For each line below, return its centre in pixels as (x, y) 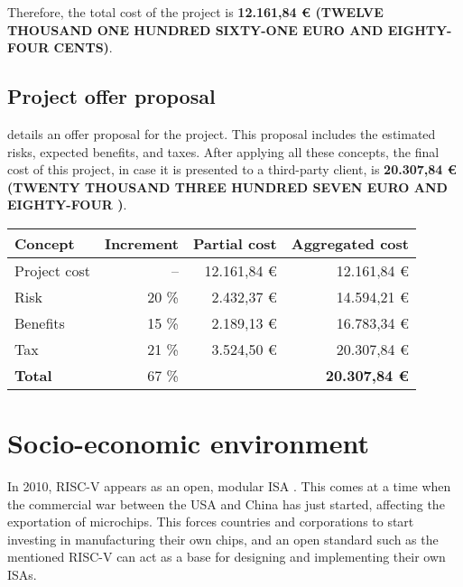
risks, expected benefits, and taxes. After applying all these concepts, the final (223, 151)
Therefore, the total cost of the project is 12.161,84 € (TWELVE (195, 12)
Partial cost (235, 243)
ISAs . (22, 575)
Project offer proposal (111, 96)
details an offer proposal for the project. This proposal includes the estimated (222, 133)
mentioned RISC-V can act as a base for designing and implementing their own (227, 557)
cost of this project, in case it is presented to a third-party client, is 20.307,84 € (232, 169)
